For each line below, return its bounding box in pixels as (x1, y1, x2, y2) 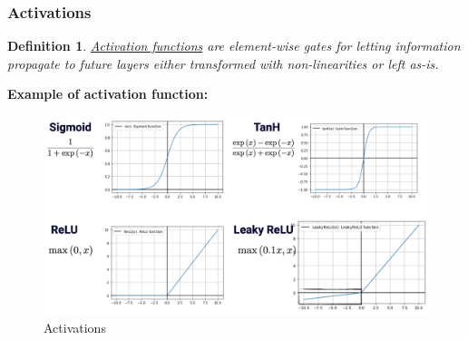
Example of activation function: (7, 84, 209, 103)
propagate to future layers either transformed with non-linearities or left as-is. (7, 53, 439, 73)
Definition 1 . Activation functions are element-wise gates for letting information (7, 36, 461, 55)
